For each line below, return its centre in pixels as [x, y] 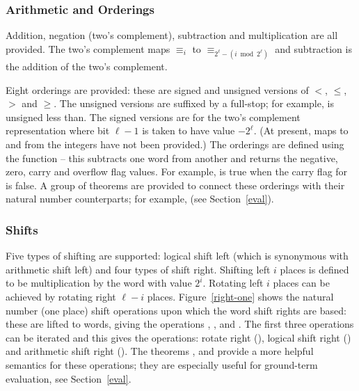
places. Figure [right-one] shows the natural [240, 296]
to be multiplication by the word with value [99, 283]
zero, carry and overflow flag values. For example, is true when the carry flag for [177, 171]
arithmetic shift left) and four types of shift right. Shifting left [138, 269]
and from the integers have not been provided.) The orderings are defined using [175, 144]
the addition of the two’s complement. [87, 66]
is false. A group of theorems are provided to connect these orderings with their [175, 185]
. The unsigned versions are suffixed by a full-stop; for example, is [194, 103]
